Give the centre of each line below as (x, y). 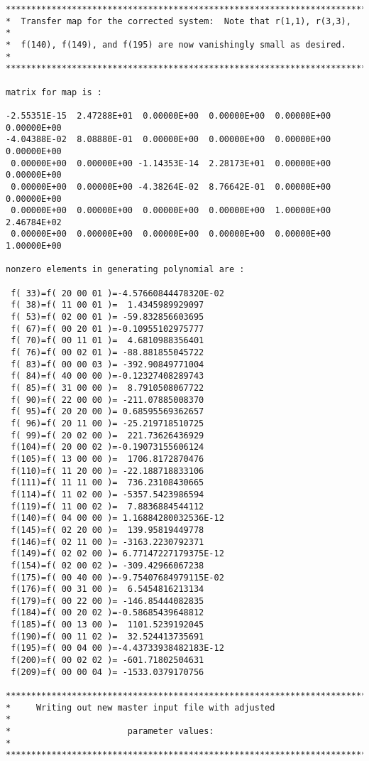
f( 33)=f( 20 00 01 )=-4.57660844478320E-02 (117, 293)
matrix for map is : (54, 92)
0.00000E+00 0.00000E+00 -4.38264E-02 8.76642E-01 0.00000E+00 (171, 187)
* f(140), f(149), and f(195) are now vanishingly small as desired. (176, 44)
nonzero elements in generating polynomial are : (125, 270)
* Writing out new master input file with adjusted (141, 707)
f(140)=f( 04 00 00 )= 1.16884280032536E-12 (117, 518)
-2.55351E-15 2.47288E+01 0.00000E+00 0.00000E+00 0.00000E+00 (169, 115)
